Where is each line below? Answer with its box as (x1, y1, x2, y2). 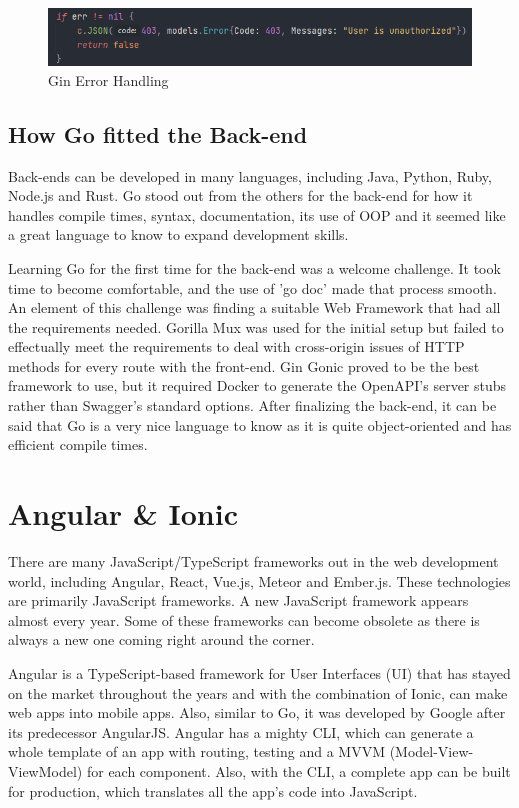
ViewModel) (8, 760, 83, 781)
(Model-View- (389, 741, 474, 762)
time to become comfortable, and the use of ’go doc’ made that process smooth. (8, 277, 497, 298)
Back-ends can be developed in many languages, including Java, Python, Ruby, (8, 165, 492, 186)
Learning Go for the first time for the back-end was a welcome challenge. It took (8, 257, 501, 278)
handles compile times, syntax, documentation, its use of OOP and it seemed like (8, 204, 506, 225)
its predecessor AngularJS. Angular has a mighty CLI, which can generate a (8, 721, 474, 742)
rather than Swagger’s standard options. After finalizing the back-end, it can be (8, 395, 497, 416)
